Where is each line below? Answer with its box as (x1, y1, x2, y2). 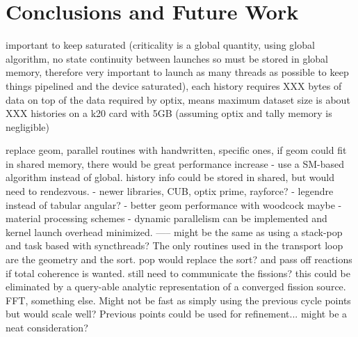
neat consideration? (6, 320, 88, 334)
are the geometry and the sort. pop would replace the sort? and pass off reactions (6, 252, 352, 267)
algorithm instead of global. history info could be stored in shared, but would (6, 170, 335, 185)
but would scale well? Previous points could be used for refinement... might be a (6, 306, 348, 321)
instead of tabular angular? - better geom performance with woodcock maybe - (6, 197, 342, 212)
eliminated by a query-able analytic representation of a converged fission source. (6, 279, 346, 294)
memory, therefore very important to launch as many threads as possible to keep (6, 65, 349, 79)
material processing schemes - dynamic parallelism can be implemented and (6, 211, 327, 226)
